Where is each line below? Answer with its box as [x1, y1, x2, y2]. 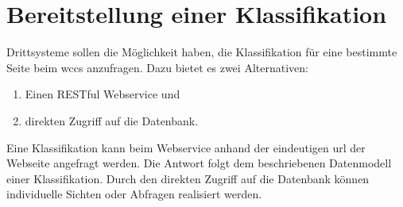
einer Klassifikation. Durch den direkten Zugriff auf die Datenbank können [6, 170, 370, 186]
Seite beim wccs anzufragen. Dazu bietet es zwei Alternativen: [6, 59, 308, 75]
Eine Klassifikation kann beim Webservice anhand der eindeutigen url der [6, 139, 366, 155]
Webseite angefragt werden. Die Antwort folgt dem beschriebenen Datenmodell [6, 155, 392, 171]
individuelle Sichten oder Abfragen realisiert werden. [6, 186, 262, 202]
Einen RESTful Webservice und [25, 86, 180, 102]
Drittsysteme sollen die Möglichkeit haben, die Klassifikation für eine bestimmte [6, 44, 397, 60]
